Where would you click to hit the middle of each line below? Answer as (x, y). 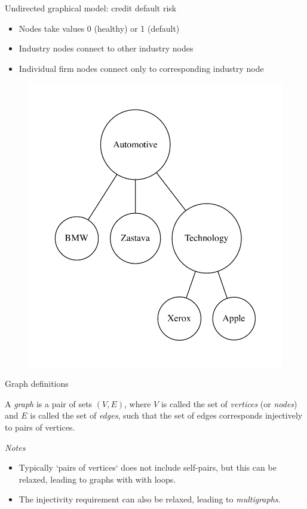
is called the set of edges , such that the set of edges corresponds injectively (166, 415)
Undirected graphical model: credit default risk (91, 8)
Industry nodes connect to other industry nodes (106, 48)
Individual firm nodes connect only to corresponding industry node (141, 68)
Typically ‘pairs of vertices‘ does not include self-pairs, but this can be (148, 467)
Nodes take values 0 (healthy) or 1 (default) (99, 28)
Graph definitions (37, 384)
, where (138, 403)
